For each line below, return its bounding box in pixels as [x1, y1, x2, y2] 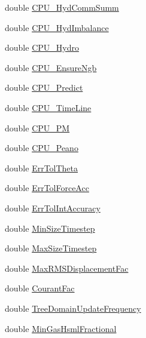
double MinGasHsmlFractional [5, 322, 117, 334]
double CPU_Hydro [5, 41, 79, 54]
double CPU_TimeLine [5, 101, 92, 113]
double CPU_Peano [5, 142, 78, 154]
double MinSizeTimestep [5, 222, 95, 234]
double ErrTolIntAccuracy [5, 201, 101, 214]
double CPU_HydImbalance [5, 21, 109, 33]
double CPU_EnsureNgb [5, 61, 97, 73]
